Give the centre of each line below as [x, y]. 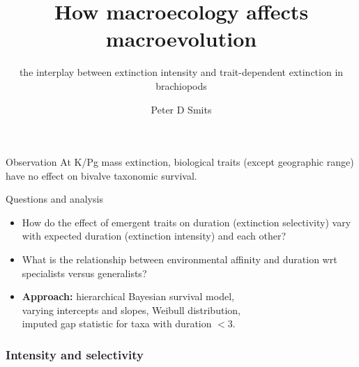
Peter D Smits [181, 109]
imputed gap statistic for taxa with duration [117, 323]
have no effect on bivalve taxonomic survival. [101, 175]
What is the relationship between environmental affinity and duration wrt [179, 259]
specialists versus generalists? [84, 273]
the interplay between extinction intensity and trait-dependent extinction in [181, 72]
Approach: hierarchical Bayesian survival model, [128, 296]
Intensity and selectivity [75, 354]
